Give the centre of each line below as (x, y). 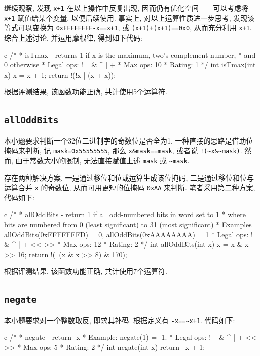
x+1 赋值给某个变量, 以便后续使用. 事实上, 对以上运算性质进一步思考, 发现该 (129, 17)
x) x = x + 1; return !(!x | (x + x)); (60, 74)
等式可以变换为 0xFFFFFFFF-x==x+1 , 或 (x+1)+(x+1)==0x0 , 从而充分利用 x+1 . (128, 28)
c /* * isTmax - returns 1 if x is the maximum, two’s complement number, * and (130, 55)
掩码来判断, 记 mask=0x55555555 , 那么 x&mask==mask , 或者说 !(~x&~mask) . (123, 150)
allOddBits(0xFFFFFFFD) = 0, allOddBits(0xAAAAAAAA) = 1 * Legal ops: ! (128, 234)
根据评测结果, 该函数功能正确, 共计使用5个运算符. (86, 92)
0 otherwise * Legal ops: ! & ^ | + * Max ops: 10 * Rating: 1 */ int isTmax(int (130, 65)
